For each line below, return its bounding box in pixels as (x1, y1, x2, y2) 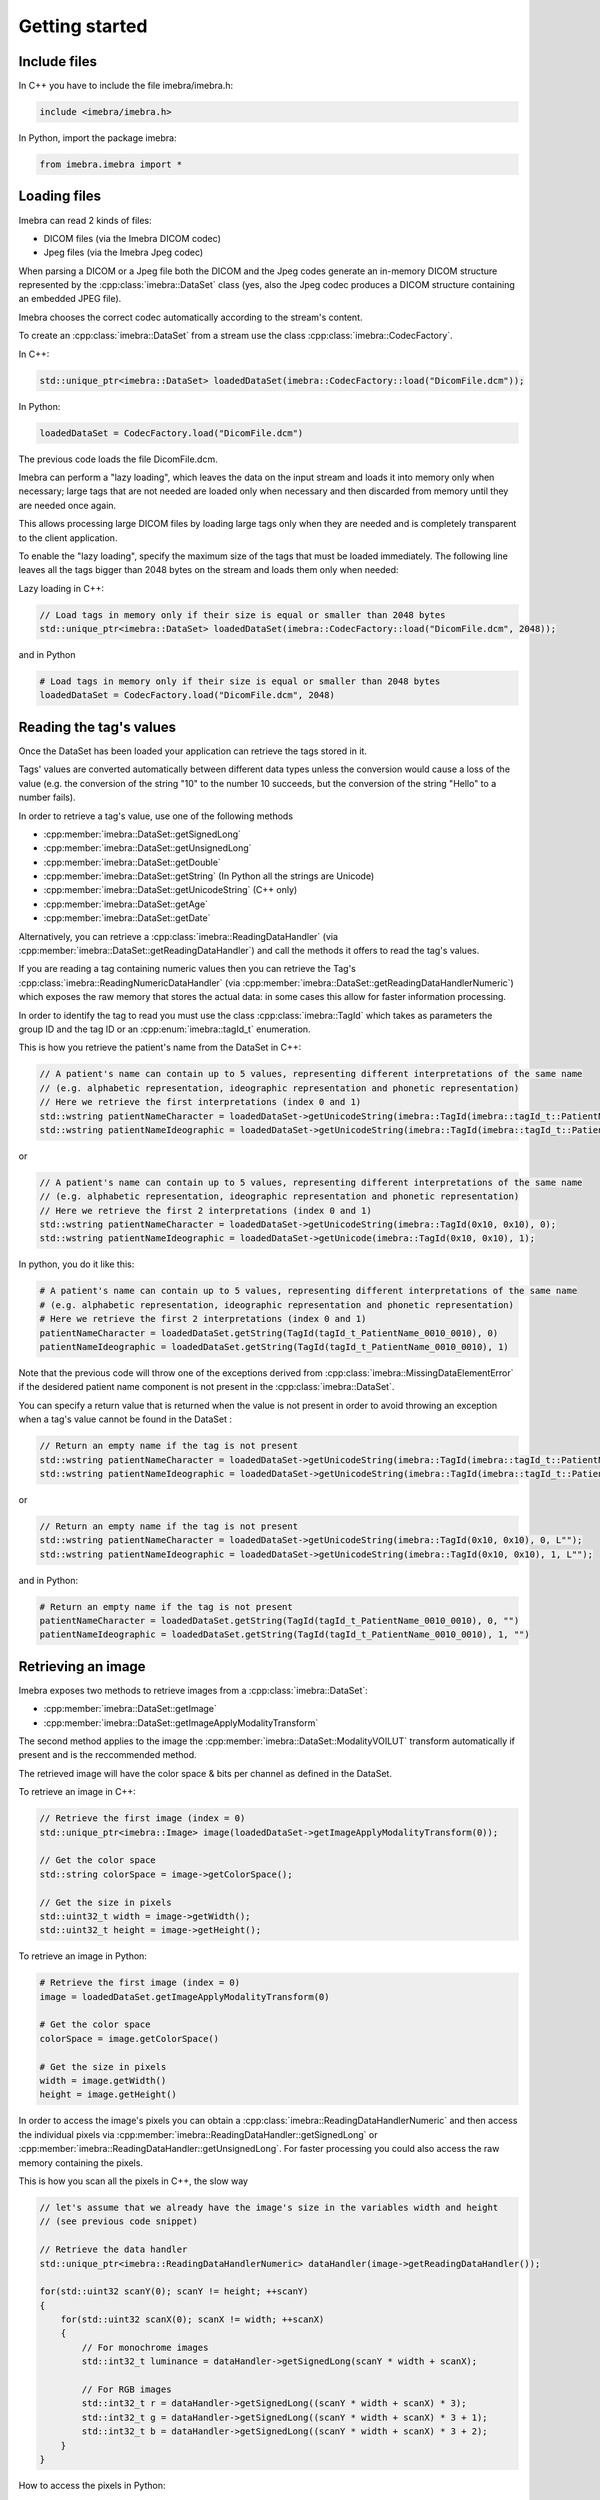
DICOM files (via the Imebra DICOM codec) (43, 232, 222, 244)
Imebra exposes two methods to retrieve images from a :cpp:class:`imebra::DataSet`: (18, 1684, 369, 1696)
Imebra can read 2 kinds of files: (18, 214, 152, 226)
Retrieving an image (18, 1658, 146, 1675)
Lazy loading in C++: (18, 582, 105, 594)
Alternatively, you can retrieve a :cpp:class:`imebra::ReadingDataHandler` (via (18, 930, 339, 942)
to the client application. (18, 531, 118, 544)
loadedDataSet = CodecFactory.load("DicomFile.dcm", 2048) (39, 690, 335, 701)
